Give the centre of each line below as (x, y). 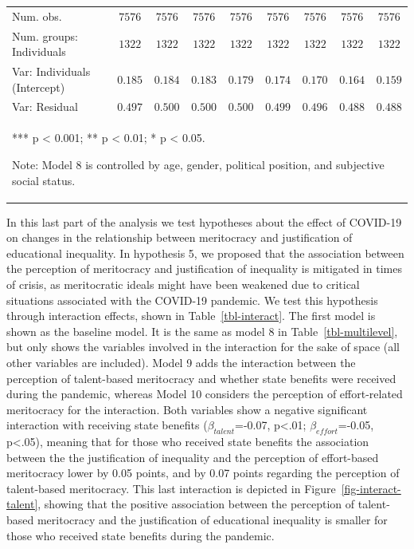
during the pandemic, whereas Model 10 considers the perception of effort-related (205, 394)
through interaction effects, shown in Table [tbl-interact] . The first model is (191, 316)
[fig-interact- (371, 488)
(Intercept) (39, 87)
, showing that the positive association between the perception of (196, 504)
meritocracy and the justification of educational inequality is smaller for (212, 520)
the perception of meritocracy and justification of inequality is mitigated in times (204, 269)
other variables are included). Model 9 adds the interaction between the (181, 362)
